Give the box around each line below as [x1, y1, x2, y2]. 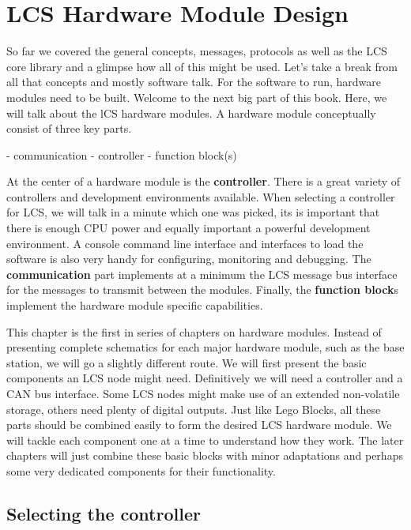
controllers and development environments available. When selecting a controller [6, 188, 395, 205]
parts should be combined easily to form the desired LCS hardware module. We [6, 416, 392, 433]
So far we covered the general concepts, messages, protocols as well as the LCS [6, 43, 387, 59]
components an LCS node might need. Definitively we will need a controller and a [6, 370, 403, 386]
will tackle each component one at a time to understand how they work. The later [6, 431, 404, 448]
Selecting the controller [6, 501, 201, 525]
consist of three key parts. [6, 120, 132, 137]
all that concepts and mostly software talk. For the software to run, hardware [6, 73, 382, 90]
